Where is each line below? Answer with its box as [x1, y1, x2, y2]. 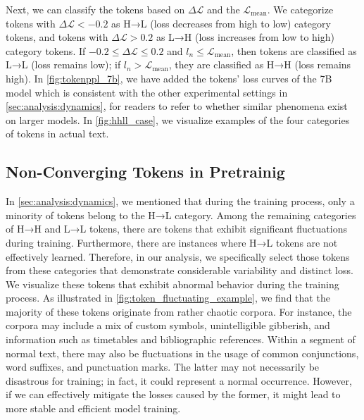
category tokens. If [6, 43, 86, 58]
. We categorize [267, 2, 334, 16]
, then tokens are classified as [231, 43, 357, 58]
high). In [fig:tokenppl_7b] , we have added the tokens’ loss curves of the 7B [6, 70, 332, 85]
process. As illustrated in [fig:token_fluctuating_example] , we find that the [6, 290, 330, 305]
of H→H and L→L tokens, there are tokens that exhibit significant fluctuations [6, 221, 347, 236]
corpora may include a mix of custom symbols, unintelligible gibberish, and [6, 318, 330, 333]
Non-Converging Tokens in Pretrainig [6, 161, 285, 183]
